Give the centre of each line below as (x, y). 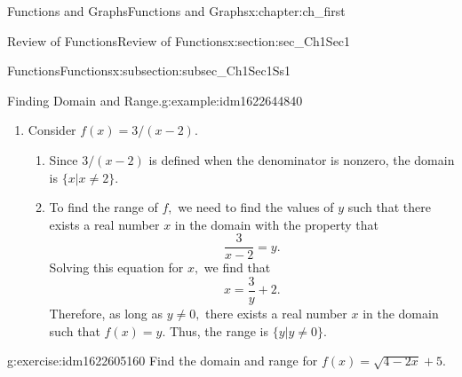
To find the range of (104, 207)
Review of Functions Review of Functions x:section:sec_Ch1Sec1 (179, 40)
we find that (237, 267)
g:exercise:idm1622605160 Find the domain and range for (163, 361)
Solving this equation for (116, 267)
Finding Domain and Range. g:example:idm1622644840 (155, 100)
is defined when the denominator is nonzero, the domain (302, 159)
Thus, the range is (219, 330)
